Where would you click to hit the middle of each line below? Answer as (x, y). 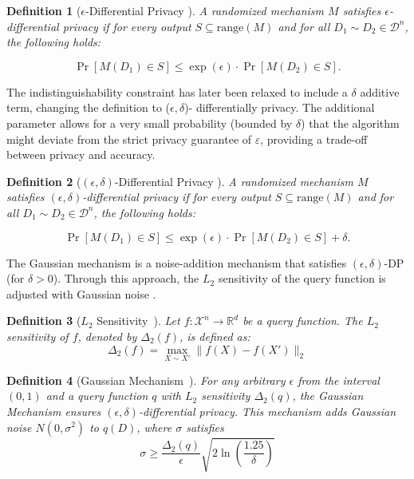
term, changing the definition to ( (89, 107)
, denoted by (107, 336)
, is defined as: (215, 336)
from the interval (339, 380)
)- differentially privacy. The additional (280, 107)
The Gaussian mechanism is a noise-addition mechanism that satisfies (177, 262)
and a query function (97, 396)
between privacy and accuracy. (81, 154)
